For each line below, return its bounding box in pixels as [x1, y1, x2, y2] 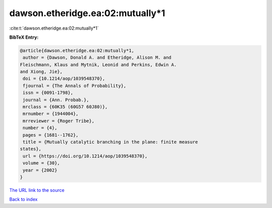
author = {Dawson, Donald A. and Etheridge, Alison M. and [23, 55, 172, 60]
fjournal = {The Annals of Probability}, [23, 83, 126, 88]
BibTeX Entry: [9, 34, 39, 40]
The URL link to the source [9, 187, 65, 193]
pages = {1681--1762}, [23, 132, 79, 138]
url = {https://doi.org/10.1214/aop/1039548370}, [23, 153, 148, 159]
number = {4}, [23, 125, 57, 131]
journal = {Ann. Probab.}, [23, 97, 89, 102]
